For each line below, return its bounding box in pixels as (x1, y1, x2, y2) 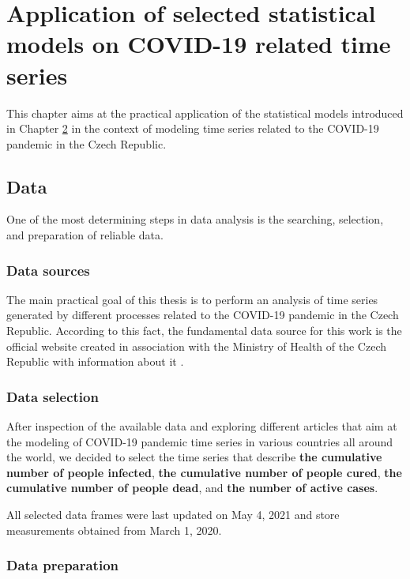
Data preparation (6, 555, 119, 575)
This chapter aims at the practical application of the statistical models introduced (6, 104, 404, 121)
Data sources (6, 260, 90, 280)
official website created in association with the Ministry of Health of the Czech (6, 337, 387, 354)
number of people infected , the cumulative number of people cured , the (6, 464, 402, 480)
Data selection (6, 386, 99, 406)
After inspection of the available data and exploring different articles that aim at (6, 418, 397, 434)
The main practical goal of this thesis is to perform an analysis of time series (6, 291, 378, 307)
